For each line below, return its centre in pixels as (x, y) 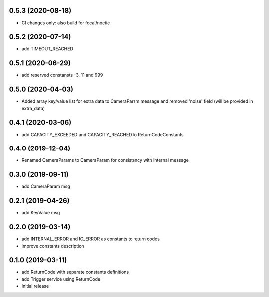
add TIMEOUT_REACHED (47, 49)
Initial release (35, 286)
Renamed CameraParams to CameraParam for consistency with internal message (105, 160)
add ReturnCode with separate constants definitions (75, 272)
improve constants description (53, 246)
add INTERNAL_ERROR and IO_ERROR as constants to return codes (91, 239)
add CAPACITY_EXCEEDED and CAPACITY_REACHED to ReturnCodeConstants (103, 134)
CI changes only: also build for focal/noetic (66, 23)
